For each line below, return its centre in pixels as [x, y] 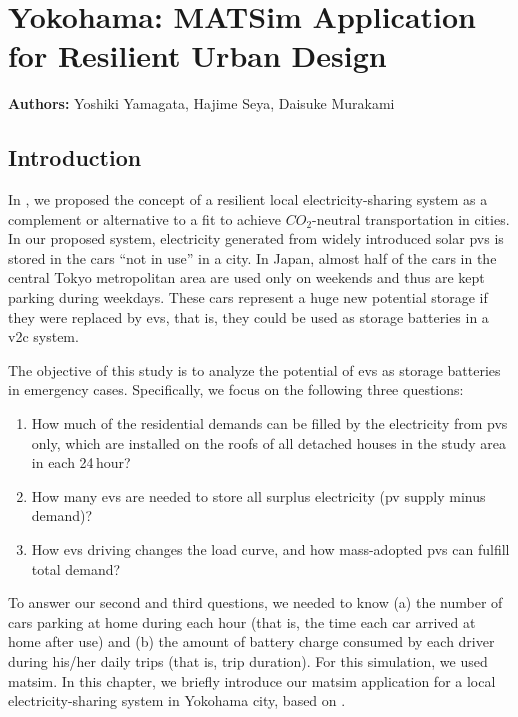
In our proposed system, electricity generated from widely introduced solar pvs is [256, 238]
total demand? [76, 568]
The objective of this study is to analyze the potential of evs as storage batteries [254, 369]
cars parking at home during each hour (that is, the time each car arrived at [242, 621]
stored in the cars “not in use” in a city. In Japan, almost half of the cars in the [252, 257]
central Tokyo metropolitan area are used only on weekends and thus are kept [246, 277]
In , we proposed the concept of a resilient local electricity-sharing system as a [248, 199]
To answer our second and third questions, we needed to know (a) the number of [255, 602]
